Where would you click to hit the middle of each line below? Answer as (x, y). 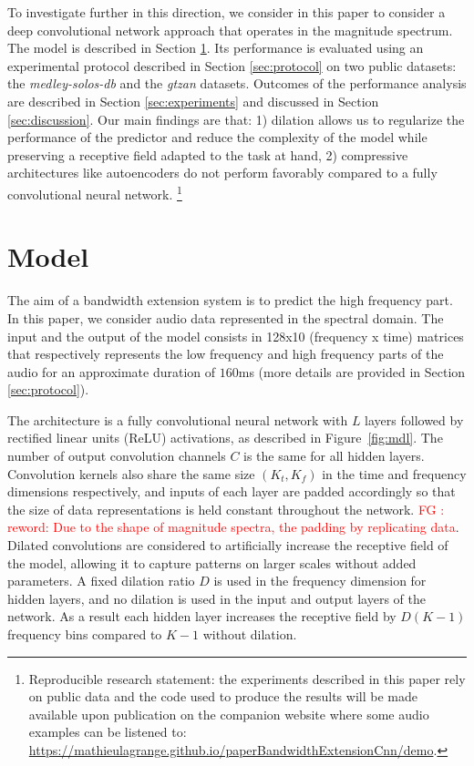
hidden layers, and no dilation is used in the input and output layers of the (216, 598)
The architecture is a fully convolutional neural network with (178, 419)
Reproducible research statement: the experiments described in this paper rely (247, 678)
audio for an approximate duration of (112, 371)
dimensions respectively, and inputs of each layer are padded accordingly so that (232, 491)
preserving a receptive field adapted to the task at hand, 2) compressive (208, 154)
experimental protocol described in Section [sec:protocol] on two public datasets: (232, 65)
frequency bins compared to (85, 634)
